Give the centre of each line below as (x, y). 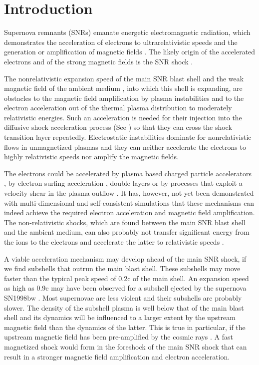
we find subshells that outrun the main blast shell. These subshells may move (122, 268)
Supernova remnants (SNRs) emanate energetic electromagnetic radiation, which (127, 32)
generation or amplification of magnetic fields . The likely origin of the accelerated (130, 52)
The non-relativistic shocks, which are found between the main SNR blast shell (125, 222)
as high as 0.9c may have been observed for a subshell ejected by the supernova (125, 288)
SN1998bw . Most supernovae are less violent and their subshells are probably (123, 297)
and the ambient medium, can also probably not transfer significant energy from (127, 232)
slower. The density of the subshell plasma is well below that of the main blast (124, 307)
